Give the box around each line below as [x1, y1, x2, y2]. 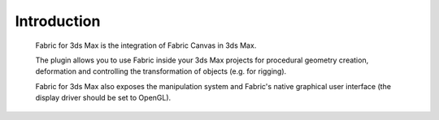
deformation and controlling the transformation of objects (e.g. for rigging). [35, 66, 287, 76]
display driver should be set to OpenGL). [35, 93, 172, 103]
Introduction [15, 12, 101, 30]
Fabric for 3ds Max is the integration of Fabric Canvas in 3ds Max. [35, 41, 257, 50]
